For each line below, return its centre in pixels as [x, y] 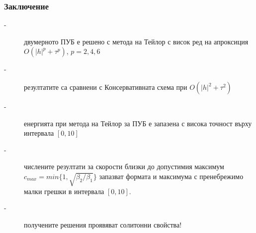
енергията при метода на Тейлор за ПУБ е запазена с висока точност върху [138, 123]
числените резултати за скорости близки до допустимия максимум [124, 166]
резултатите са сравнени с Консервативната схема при [106, 87]
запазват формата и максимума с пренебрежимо [171, 176]
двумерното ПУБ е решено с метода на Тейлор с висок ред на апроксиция [136, 41]
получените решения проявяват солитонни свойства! [103, 224]
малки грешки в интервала [64, 191]
